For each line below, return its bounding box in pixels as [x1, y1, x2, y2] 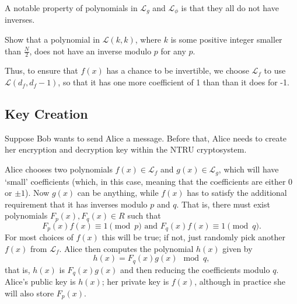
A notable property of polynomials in [5, 2, 138, 13]
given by [222, 242, 253, 254]
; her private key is [102, 275, 169, 288]
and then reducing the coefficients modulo [120, 263, 270, 275]
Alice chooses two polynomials [5, 163, 113, 175]
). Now [25, 186, 50, 199]
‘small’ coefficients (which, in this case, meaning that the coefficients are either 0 [5, 175, 293, 187]
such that [127, 209, 161, 222]
